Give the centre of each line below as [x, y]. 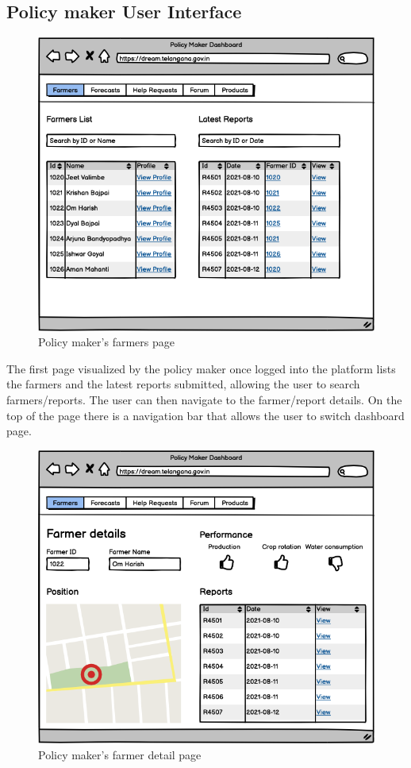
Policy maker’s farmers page [106, 342]
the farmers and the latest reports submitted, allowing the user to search [183, 384]
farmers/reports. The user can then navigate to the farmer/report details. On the [204, 400]
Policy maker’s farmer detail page [120, 754]
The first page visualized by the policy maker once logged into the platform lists [201, 368]
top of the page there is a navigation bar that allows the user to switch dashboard [205, 415]
